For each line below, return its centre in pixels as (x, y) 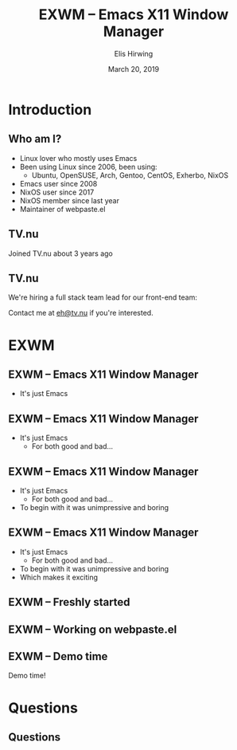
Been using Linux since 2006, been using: (88, 167)
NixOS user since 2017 (57, 192)
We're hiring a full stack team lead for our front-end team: (103, 297)
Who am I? (35, 139)
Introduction (50, 110)
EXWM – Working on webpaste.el (93, 629)
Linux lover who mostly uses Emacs (78, 158)
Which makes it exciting (58, 577)
